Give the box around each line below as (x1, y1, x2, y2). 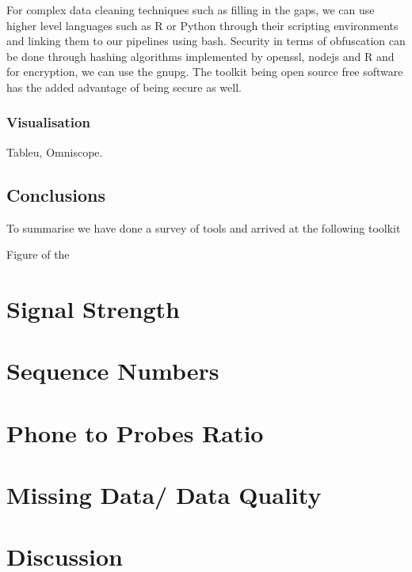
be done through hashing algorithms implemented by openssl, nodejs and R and (6, 47, 395, 64)
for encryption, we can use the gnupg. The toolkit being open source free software (6, 63, 403, 80)
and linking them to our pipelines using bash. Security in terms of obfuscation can (6, 32, 406, 49)
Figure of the (6, 246, 70, 263)
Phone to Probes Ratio (6, 416, 264, 449)
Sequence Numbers (6, 354, 219, 387)
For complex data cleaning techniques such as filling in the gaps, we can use (6, 2, 375, 17)
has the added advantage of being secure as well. (6, 78, 242, 95)
